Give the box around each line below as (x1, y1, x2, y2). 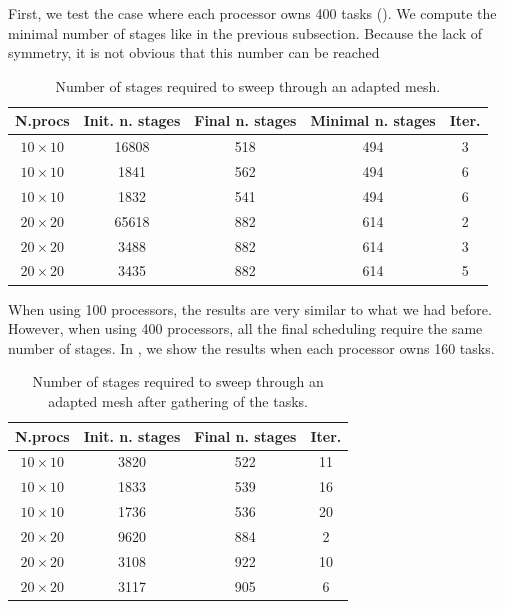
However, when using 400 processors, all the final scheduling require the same (8, 318, 483, 339)
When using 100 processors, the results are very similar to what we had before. (8, 298, 492, 319)
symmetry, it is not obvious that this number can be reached (8, 42, 380, 63)
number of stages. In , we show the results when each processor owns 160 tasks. (8, 337, 495, 358)
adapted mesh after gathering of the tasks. (48, 390, 308, 411)
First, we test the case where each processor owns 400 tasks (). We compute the (8, 3, 497, 23)
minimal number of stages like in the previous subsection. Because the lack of (8, 22, 482, 43)
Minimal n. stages (310, 110, 436, 131)
